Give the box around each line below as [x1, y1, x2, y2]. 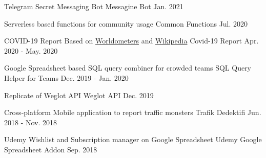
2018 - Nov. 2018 [4, 117, 57, 127]
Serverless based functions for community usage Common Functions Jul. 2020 [4, 18, 248, 29]
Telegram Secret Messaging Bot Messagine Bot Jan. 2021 [4, 1, 183, 11]
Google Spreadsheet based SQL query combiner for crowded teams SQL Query [4, 62, 252, 73]
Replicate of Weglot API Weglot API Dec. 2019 [4, 89, 154, 100]
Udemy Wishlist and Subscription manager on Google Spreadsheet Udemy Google [4, 134, 262, 145]
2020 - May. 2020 [4, 45, 58, 56]
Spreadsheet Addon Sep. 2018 [4, 144, 97, 154]
